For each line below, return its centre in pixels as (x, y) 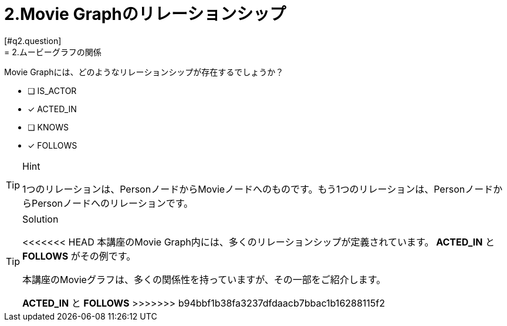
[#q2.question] (33, 41)
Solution (40, 219)
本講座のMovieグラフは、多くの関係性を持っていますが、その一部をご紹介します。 (204, 279)
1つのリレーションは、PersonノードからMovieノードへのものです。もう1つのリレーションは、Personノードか (263, 189)
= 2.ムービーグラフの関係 (53, 52)
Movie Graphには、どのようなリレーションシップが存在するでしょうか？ (144, 72)
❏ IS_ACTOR (52, 90)
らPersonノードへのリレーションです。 (108, 203)
